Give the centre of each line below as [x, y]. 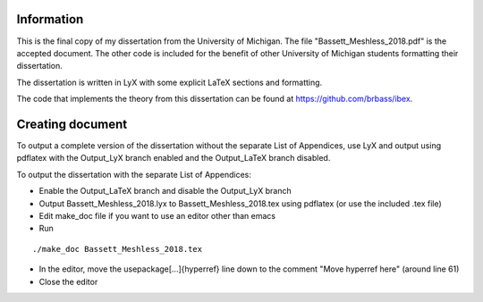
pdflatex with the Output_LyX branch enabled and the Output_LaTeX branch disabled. [174, 158]
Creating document [72, 124]
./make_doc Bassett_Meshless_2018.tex [118, 249]
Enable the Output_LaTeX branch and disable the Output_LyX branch [165, 191]
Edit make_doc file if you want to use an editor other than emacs [157, 215]
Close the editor [68, 281]
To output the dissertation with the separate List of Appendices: [134, 174]
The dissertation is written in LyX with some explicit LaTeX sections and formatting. [169, 82]
